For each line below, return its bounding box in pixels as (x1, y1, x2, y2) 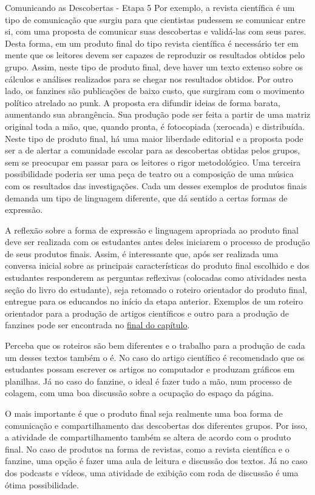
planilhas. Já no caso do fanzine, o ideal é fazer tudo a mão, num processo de (5, 374, 292, 387)
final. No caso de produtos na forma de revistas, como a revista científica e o (5, 442, 290, 455)
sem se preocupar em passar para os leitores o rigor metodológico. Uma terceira (5, 155, 301, 168)
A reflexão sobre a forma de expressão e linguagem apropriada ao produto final (5, 223, 299, 236)
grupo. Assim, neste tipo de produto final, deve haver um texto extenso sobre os (5, 60, 303, 73)
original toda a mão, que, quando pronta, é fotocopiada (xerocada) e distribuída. (5, 120, 305, 132)
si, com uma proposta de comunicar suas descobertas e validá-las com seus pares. (5, 25, 307, 38)
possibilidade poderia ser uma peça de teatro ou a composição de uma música (5, 167, 294, 180)
